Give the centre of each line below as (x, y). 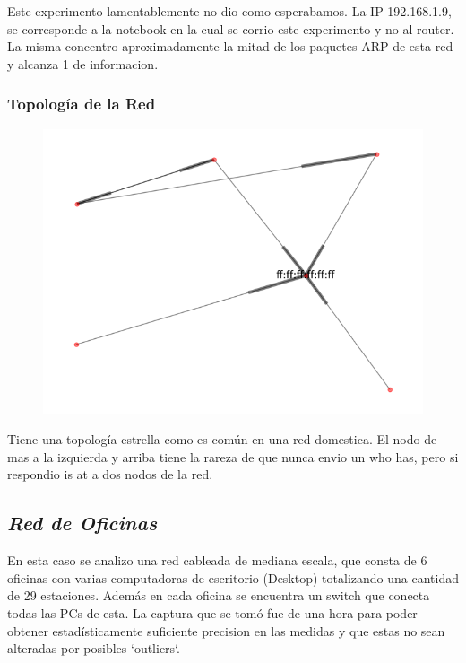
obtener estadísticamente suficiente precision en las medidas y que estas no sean (226, 630)
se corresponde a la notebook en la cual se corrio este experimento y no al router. (231, 28)
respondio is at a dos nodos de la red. (110, 474)
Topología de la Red (82, 104)
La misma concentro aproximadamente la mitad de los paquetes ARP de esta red (230, 46)
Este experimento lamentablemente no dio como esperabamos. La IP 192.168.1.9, (229, 11)
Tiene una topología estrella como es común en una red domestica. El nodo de (222, 439)
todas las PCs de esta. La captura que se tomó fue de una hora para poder (212, 612)
